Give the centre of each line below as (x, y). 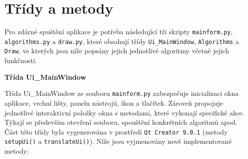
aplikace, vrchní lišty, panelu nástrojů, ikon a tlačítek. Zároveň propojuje (114, 102)
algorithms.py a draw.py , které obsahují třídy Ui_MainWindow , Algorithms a (122, 41)
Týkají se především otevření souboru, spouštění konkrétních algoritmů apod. (121, 122)
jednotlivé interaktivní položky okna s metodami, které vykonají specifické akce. (124, 112)
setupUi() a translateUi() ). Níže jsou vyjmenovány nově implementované (118, 141)
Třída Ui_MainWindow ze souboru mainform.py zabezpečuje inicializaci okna (122, 93)
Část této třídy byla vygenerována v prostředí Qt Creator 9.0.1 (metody (116, 131)
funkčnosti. (21, 60)
